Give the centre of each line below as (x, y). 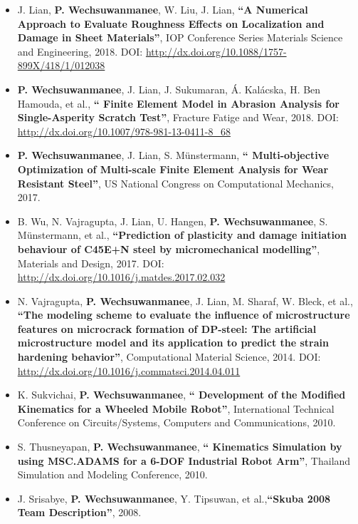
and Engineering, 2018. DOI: (80, 51)
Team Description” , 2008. (79, 512)
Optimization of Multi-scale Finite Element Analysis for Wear (173, 169)
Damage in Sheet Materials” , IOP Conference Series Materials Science (180, 37)
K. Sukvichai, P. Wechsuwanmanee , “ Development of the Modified (181, 395)
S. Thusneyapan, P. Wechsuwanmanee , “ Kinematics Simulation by (180, 447)
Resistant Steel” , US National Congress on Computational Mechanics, (175, 183)
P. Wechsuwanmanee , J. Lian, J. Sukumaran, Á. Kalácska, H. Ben (169, 89)
